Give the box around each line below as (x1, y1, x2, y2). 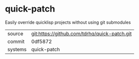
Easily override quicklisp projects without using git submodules (5, 19, 131, 25)
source (7, 30, 23, 37)
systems (7, 46, 27, 53)
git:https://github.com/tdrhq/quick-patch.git (31, 30, 132, 37)
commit (7, 38, 25, 44)
